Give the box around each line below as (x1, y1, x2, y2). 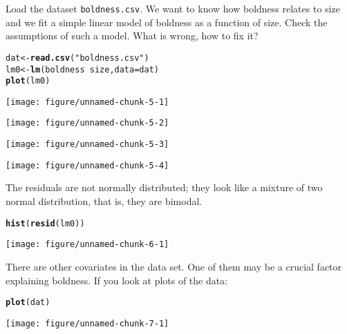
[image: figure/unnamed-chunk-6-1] (6, 239, 169, 250)
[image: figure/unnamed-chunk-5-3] (6, 139, 169, 150)
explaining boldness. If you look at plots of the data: (6, 273, 228, 287)
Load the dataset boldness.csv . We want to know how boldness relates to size (6, 1, 340, 15)
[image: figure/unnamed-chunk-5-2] (6, 118, 169, 128)
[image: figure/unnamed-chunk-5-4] (6, 160, 169, 170)
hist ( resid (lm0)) (6, 218, 85, 228)
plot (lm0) (6, 76, 50, 86)
